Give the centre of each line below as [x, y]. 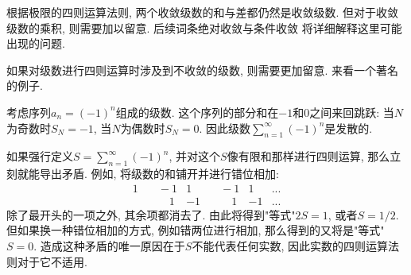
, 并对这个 [195, 156]
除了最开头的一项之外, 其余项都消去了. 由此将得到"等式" [151, 214]
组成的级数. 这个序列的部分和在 [197, 112]
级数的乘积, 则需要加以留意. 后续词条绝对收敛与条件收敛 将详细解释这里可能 [204, 27]
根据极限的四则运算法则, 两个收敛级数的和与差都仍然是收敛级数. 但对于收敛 [203, 12]
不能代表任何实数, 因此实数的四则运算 [290, 246]
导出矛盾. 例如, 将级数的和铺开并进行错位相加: [159, 174]
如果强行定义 [40, 156]
